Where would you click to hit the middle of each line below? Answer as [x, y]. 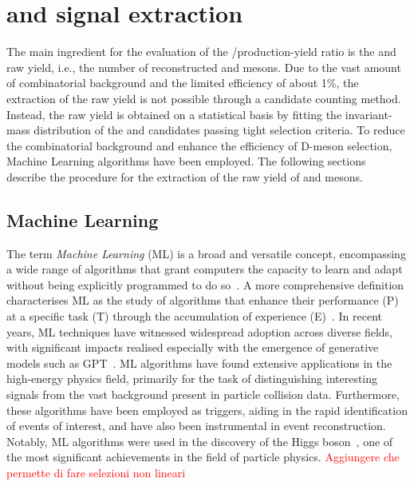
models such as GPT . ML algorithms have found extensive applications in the [199, 363]
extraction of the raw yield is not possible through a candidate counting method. [204, 98]
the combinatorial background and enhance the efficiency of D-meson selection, [199, 145]
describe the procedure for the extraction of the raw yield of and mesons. [185, 176]
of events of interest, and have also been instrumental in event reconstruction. [196, 426]
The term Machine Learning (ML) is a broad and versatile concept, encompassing [206, 253]
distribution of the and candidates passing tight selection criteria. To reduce [219, 130]
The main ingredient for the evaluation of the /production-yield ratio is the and [201, 52]
